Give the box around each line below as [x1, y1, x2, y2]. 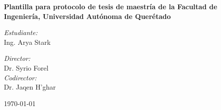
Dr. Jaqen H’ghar [4, 82, 56, 92]
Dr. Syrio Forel [4, 62, 49, 73]
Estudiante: [4, 27, 38, 37]
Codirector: [4, 72, 37, 82]
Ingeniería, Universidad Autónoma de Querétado [4, 11, 171, 21]
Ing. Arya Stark [4, 37, 51, 47]
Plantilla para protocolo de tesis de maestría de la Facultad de [4, 1, 218, 11]
